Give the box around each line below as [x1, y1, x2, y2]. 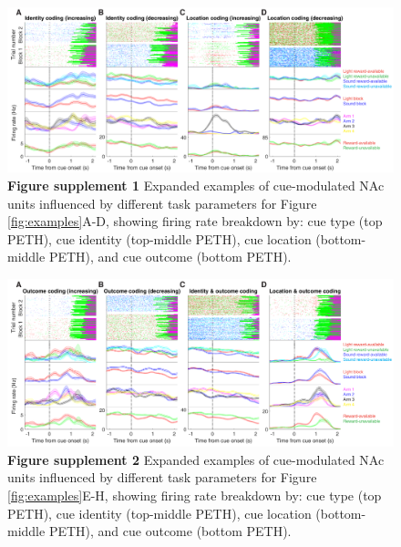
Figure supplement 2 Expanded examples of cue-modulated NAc [7, 449, 385, 469]
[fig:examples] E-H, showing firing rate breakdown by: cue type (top [7, 485, 382, 504]
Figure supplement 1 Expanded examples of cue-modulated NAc [7, 175, 385, 194]
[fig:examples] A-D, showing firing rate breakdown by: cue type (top [7, 212, 383, 231]
